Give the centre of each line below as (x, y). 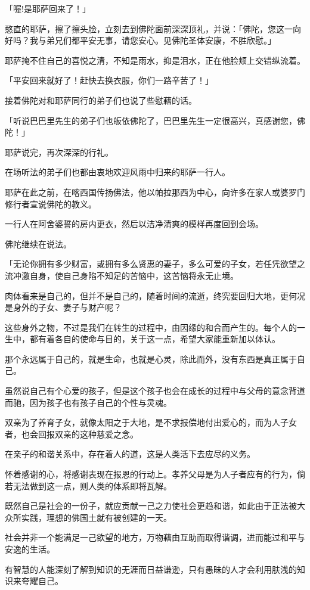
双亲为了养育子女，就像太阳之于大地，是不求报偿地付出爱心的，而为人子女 (151, 422)
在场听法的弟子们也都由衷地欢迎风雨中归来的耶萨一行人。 (117, 172)
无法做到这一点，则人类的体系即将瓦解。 (92, 485)
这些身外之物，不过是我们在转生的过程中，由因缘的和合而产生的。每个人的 (151, 327)
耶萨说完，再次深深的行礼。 (59, 152)
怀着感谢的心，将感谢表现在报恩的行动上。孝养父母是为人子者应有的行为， (151, 474)
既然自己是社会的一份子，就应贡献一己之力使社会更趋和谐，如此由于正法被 (151, 506)
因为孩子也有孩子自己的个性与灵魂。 (100, 402)
